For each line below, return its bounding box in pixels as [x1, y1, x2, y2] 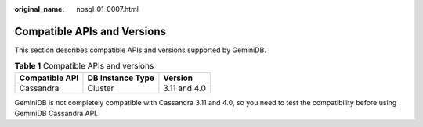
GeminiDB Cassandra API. [14, 109, 99, 118]
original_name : [14, 5, 65, 13]
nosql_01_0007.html [76, 5, 139, 13]
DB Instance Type [87, 72, 154, 83]
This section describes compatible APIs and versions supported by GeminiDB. [14, 45, 266, 55]
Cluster [87, 83, 114, 93]
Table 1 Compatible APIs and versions [14, 61, 154, 72]
